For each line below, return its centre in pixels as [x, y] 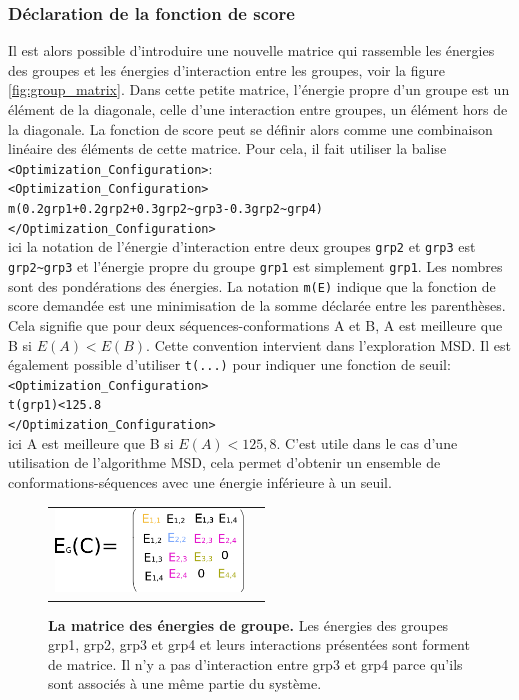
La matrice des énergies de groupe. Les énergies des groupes [248, 624]
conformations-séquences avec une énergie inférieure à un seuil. [200, 481]
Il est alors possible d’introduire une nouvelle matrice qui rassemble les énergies [251, 50]
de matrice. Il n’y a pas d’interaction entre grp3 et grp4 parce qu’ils [255, 663]
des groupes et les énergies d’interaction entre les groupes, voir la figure [227, 69]
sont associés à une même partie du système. [185, 683]
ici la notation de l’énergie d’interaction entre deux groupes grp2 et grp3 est [242, 246]
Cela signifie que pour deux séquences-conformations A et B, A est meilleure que [255, 324]
